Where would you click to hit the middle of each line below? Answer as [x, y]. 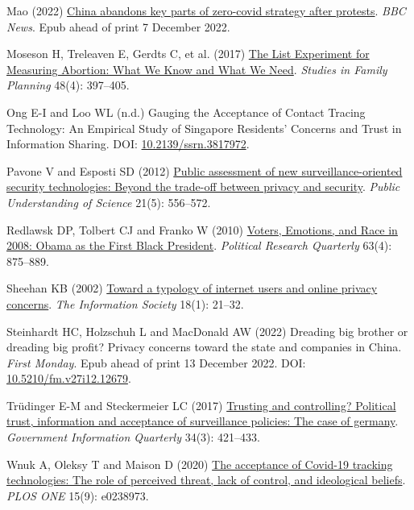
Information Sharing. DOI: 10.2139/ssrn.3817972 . [128, 144]
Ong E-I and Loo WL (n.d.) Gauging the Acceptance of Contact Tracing [186, 112]
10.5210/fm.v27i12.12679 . [69, 378]
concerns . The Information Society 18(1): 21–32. [125, 303]
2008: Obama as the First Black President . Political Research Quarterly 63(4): [199, 245]
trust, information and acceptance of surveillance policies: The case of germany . [203, 421]
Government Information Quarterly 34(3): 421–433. [133, 437]
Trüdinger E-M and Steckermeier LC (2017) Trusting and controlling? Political [201, 405]
